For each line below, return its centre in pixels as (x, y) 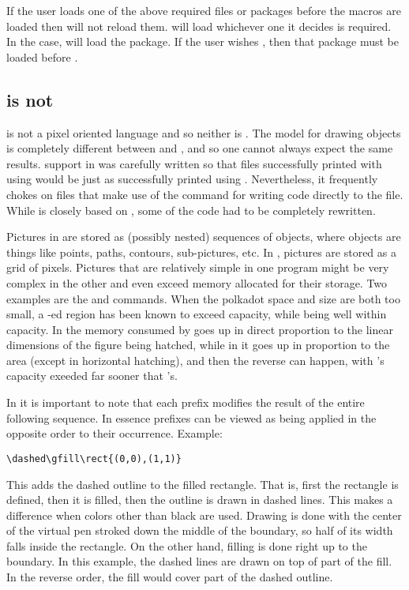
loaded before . (42, 56)
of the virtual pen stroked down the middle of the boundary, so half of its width (200, 530)
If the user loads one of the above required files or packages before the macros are (204, 10)
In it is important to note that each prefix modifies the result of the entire (186, 402)
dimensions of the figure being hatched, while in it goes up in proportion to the (198, 345)
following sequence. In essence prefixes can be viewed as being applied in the (191, 417)
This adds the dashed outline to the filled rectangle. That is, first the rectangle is (203, 484)
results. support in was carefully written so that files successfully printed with (194, 163)
